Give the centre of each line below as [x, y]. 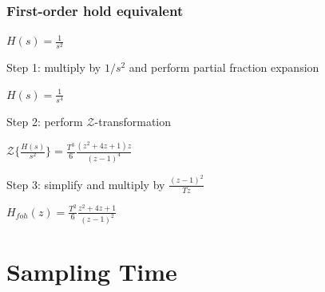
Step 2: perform [45, 122]
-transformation [133, 122]
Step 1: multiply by [54, 67]
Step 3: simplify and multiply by [86, 184]
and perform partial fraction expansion [224, 67]
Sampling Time [92, 271]
